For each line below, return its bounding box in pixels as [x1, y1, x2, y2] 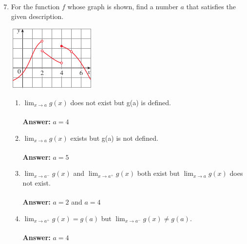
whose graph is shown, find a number [67, 1, 178, 11]
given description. [11, 11, 64, 21]
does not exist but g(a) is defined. [70, 97, 171, 107]
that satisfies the [186, 1, 236, 11]
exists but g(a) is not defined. [70, 132, 158, 143]
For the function [11, 1, 60, 11]
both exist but [137, 168, 180, 178]
